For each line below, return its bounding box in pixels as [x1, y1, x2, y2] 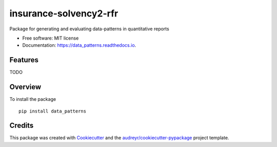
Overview [9, 83, 42, 91]
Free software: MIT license [22, 35, 79, 41]
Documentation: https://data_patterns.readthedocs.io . [22, 42, 136, 48]
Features [9, 56, 38, 64]
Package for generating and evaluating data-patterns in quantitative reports [9, 26, 169, 32]
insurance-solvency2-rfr [9, 8, 118, 19]
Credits [9, 121, 34, 130]
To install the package [9, 96, 56, 102]
